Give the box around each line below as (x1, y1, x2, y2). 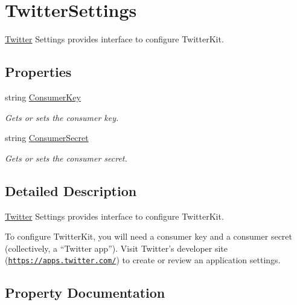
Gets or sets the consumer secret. (5, 151, 127, 164)
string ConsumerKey (5, 90, 81, 103)
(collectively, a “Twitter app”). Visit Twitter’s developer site (5, 241, 228, 254)
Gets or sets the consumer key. (5, 111, 119, 123)
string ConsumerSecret (5, 131, 89, 144)
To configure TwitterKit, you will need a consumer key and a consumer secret (5, 230, 292, 243)
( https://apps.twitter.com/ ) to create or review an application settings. (5, 254, 281, 266)
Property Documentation (5, 283, 165, 302)
